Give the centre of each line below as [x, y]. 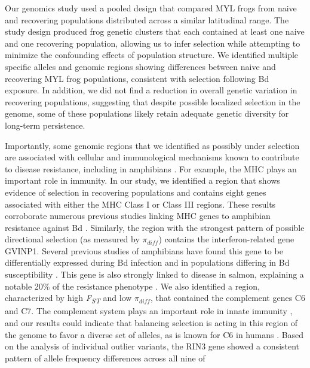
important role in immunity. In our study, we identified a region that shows [142, 180]
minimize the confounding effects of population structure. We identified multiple [152, 55]
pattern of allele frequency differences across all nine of [105, 358]
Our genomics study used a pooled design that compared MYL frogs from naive [151, 8]
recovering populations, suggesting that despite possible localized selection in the [153, 101]
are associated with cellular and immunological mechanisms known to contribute [152, 157]
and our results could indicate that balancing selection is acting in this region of [151, 322]
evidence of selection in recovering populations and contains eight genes [136, 192]
